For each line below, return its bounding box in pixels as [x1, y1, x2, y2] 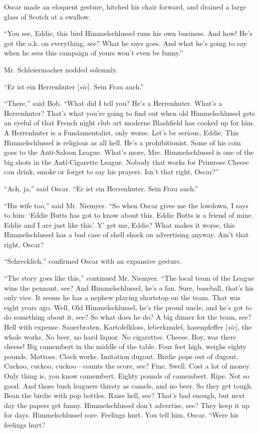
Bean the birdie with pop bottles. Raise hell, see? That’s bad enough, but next [4, 390, 245, 401]
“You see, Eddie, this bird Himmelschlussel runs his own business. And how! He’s [4, 28, 253, 38]
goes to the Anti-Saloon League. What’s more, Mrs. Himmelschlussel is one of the [4, 147, 254, 157]
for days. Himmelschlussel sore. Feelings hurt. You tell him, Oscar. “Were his [4, 410, 239, 420]
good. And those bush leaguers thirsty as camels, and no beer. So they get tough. [4, 380, 253, 391]
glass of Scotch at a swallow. [4, 11, 91, 21]
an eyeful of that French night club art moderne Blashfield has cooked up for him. [4, 117, 255, 128]
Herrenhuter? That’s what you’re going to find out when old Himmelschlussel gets [4, 107, 255, 118]
